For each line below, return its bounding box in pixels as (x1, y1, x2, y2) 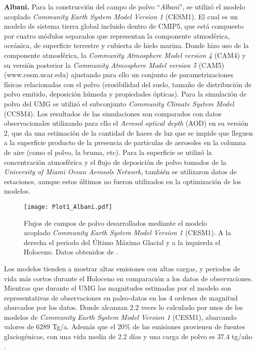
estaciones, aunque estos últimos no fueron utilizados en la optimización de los (4, 176, 241, 186)
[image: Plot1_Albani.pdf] (24, 203, 112, 210)
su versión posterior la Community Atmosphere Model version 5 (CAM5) (4, 59, 224, 70)
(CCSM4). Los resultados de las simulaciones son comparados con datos (4, 108, 222, 118)
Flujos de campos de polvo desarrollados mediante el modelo (24, 217, 207, 228)
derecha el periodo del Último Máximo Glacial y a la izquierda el (24, 237, 220, 247)
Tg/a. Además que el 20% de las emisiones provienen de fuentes (52, 321, 245, 332)
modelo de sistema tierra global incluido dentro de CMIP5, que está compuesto (4, 21, 244, 31)
